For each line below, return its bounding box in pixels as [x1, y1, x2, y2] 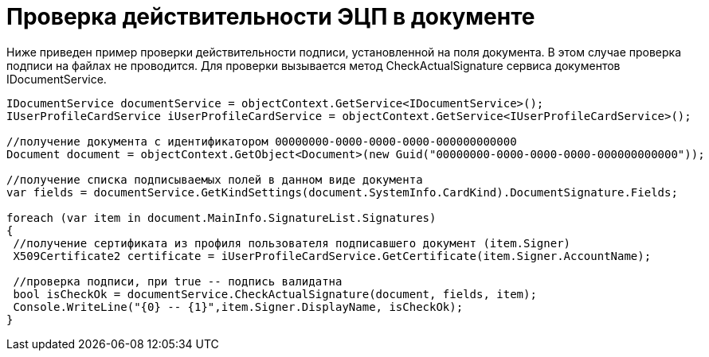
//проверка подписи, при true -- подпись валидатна [13, 274, 343, 288]
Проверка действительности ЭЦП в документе [6, 3, 535, 30]
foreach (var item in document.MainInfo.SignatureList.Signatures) [6, 211, 437, 224]
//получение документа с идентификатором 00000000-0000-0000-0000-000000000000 [6, 134, 517, 148]
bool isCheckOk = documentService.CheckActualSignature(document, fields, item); [13, 287, 537, 301]
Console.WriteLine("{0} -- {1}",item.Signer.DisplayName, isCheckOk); [13, 300, 464, 313]
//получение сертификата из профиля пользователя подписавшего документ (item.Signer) [13, 236, 571, 250]
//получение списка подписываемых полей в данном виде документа [6, 173, 423, 186]
